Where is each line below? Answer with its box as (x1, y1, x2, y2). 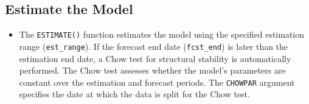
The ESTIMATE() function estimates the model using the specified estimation (19, 28, 305, 41)
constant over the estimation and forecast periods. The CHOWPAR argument (19, 75, 295, 88)
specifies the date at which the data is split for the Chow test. (19, 88, 250, 100)
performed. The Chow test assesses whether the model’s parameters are (19, 64, 286, 77)
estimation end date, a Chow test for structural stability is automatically (19, 52, 291, 64)
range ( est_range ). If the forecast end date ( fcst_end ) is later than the (19, 40, 288, 52)
